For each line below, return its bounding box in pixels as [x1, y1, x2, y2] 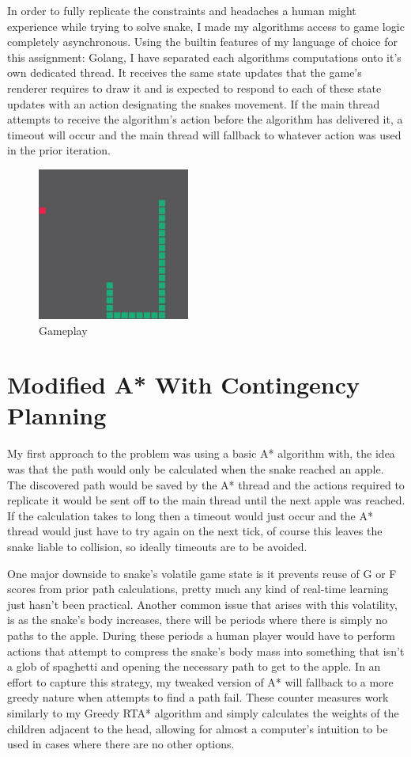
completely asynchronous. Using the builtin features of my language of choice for [7, 33, 398, 50]
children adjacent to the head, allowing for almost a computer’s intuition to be [7, 720, 388, 736]
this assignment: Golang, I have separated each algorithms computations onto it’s [7, 48, 402, 65]
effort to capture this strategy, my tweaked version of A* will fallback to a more [7, 673, 394, 690]
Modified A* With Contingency [7, 368, 360, 401]
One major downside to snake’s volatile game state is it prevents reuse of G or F [7, 565, 397, 581]
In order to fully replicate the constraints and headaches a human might [7, 2, 356, 18]
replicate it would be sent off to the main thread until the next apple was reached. [7, 492, 405, 508]
